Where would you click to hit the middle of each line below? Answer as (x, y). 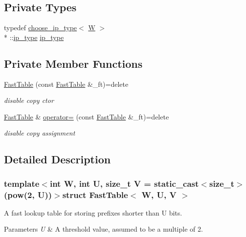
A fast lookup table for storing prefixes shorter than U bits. (93, 212)
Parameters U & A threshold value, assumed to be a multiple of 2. (103, 229)
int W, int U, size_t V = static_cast (124, 183)
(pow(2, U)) (28, 194)
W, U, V (159, 194)
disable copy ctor (29, 100)
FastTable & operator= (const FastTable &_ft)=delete (87, 116)
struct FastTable (95, 194)
